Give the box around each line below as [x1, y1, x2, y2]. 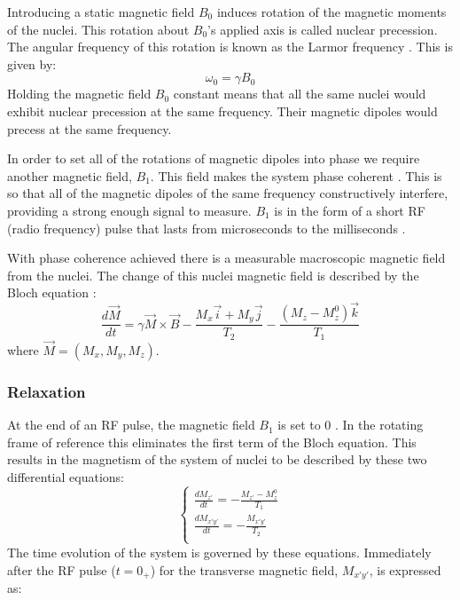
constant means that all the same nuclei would [173, 84, 426, 103]
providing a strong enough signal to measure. [7, 201, 252, 219]
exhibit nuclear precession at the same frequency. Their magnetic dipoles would [7, 101, 438, 120]
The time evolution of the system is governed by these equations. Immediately [7, 542, 432, 561]
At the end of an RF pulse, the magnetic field [7, 415, 255, 434]
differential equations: [7, 467, 124, 486]
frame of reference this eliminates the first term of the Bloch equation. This [7, 432, 417, 451]
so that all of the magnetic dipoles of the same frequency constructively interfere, [7, 184, 448, 202]
